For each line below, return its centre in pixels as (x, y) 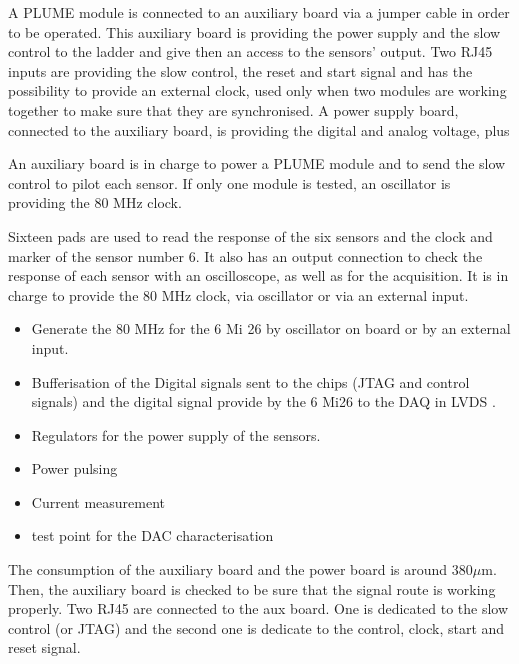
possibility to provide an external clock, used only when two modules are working (257, 90)
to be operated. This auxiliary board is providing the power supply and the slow (254, 31)
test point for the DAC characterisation (152, 535)
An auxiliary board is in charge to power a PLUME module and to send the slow (257, 163)
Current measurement (98, 501)
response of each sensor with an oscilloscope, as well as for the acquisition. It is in (258, 275)
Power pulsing (74, 468)
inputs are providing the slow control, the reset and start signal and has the (240, 70)
